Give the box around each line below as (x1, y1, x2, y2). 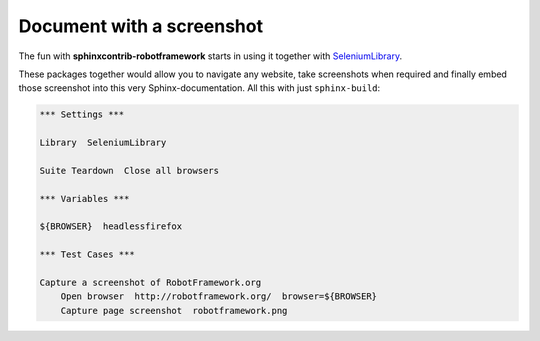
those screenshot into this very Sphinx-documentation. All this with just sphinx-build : (18, 82, 381, 94)
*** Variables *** (39, 193, 130, 204)
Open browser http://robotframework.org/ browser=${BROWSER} (60, 291, 378, 302)
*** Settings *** (39, 109, 125, 120)
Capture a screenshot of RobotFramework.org (39, 277, 262, 288)
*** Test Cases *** (39, 249, 135, 260)
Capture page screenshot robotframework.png (60, 305, 288, 316)
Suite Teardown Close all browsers (39, 165, 220, 176)
